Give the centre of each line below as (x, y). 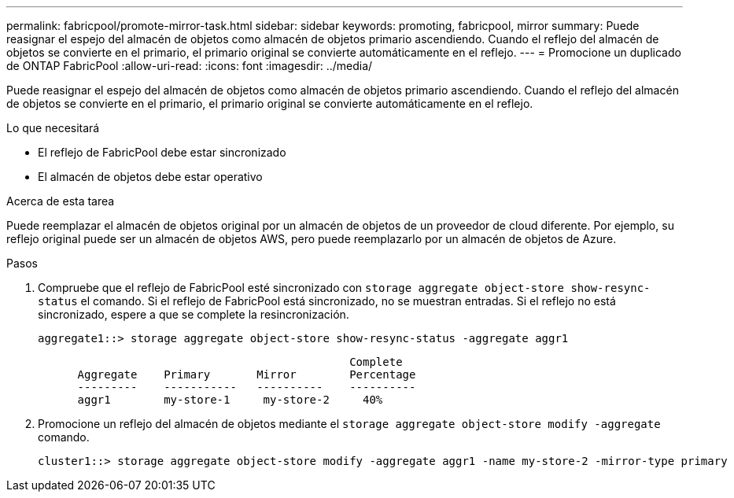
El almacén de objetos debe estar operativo (150, 177)
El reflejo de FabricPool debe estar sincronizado (162, 152)
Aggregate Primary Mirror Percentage (247, 374)
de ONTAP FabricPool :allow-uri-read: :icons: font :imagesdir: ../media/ (190, 66)
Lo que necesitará (53, 128)
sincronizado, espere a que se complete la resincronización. (194, 314)
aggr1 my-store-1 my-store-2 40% (230, 400)
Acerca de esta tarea (61, 201)
